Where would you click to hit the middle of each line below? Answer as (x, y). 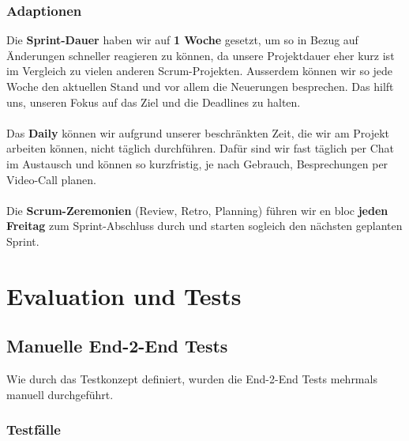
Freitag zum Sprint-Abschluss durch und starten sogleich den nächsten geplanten (204, 226)
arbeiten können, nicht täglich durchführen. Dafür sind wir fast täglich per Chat (201, 148)
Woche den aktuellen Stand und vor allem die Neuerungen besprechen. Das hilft (200, 86)
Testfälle (34, 430)
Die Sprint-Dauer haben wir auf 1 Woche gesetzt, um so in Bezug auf (182, 40)
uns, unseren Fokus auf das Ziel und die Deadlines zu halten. (154, 102)
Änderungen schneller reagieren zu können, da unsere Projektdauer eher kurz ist (201, 55)
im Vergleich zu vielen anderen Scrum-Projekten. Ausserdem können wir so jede (200, 71)
